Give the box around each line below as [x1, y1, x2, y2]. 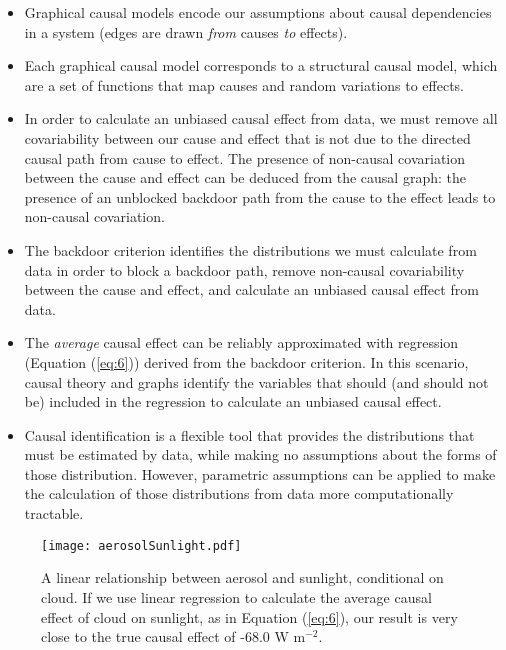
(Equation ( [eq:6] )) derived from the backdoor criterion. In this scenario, [24, 351, 469, 372]
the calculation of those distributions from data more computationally [24, 483, 454, 504]
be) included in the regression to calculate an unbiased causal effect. [24, 391, 442, 412]
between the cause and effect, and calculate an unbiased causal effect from [24, 279, 479, 300]
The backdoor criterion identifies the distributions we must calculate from [24, 239, 477, 260]
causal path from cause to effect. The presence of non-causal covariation [24, 147, 465, 168]
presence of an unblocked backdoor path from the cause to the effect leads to [24, 186, 496, 207]
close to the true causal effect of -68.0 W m [41, 626, 306, 647]
